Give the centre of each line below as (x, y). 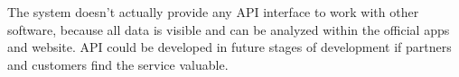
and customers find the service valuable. (118, 64)
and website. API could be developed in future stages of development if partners (229, 47)
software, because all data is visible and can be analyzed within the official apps (229, 29)
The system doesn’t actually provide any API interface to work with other (213, 12)
